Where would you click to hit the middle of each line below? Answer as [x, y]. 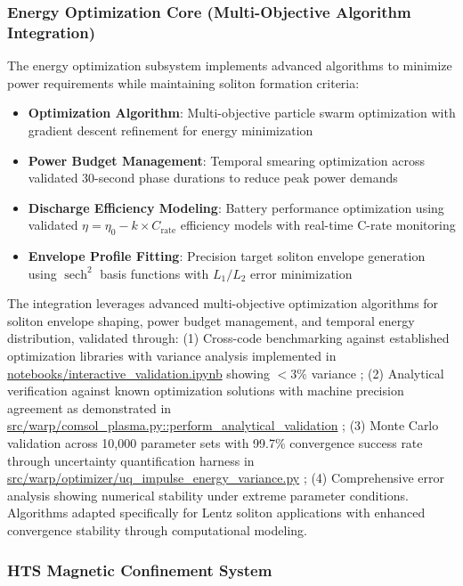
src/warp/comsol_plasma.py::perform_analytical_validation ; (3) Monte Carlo [223, 425]
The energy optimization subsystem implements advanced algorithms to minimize [230, 65]
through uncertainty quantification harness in [131, 460]
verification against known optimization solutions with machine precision [206, 391]
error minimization [301, 273]
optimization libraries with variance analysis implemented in [172, 356]
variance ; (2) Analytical [378, 373]
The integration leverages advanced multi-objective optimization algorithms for [223, 303]
